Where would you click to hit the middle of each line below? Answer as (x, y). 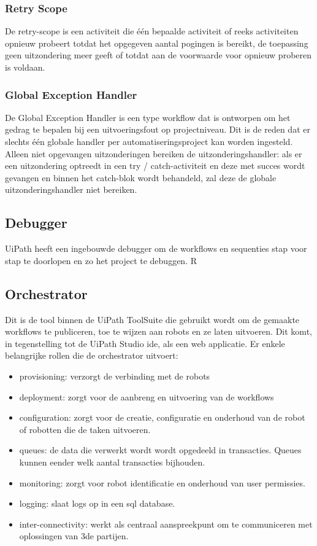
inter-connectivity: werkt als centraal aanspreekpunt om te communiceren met (166, 524)
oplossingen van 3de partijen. (74, 536)
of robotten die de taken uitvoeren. (85, 429)
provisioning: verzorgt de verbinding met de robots (115, 376)
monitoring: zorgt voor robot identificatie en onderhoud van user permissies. (162, 482)
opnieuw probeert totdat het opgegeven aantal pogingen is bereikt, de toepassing (157, 43)
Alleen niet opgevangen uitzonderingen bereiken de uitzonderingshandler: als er (154, 153)
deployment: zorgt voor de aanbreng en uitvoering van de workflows (147, 396)
